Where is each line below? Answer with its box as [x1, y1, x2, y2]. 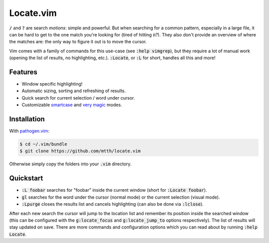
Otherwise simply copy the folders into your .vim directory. [9, 161, 132, 167]
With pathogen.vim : [9, 128, 50, 134]
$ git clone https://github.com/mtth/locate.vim [19, 148, 141, 154]
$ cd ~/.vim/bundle [19, 141, 67, 147]
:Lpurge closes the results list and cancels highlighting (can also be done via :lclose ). [21, 201, 204, 207]
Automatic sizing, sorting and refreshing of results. [21, 88, 126, 94]
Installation [9, 115, 45, 123]
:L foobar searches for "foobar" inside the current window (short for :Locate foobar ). [21, 187, 207, 193]
